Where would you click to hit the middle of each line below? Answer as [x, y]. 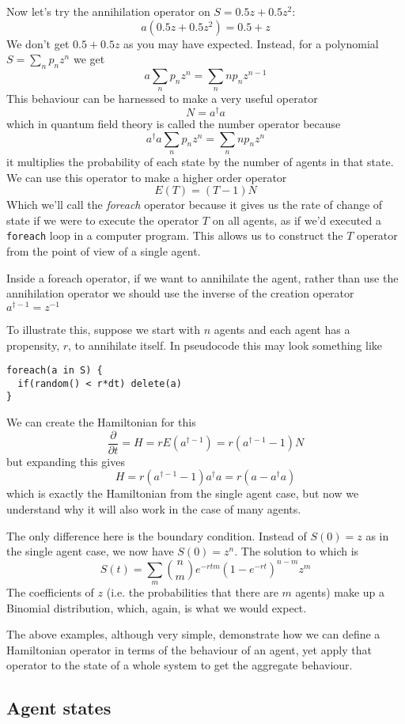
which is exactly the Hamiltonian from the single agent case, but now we [183, 493]
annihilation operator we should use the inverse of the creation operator [180, 293]
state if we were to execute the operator [103, 220]
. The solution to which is [297, 551]
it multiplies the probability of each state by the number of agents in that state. [200, 162]
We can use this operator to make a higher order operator [147, 177]
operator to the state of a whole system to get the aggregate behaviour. [180, 665]
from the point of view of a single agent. [104, 251]
